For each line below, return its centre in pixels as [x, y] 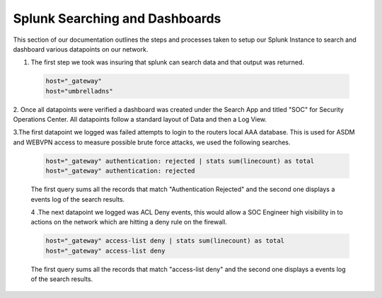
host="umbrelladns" [79, 91]
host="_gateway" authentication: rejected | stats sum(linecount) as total [180, 161]
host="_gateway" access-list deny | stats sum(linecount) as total [165, 241]
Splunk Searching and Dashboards [117, 18]
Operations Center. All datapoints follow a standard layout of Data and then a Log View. [140, 120]
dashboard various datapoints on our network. [81, 49]
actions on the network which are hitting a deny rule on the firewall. [129, 222]
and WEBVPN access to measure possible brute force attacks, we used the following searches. [152, 142]
